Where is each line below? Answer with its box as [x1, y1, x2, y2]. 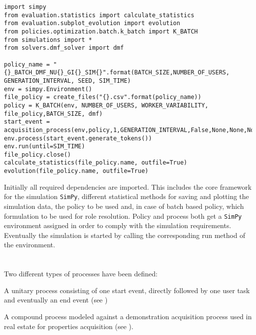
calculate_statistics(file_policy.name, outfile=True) [4, 159, 188, 167]
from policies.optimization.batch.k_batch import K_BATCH [4, 28, 198, 35]
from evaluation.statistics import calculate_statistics [4, 11, 194, 19]
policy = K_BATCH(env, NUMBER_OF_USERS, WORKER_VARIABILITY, [4, 101, 209, 109]
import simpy [4, 3, 46, 10]
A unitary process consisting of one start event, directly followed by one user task [4, 285, 250, 295]
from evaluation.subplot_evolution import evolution [4, 20, 180, 27]
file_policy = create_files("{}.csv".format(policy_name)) [4, 94, 201, 101]
